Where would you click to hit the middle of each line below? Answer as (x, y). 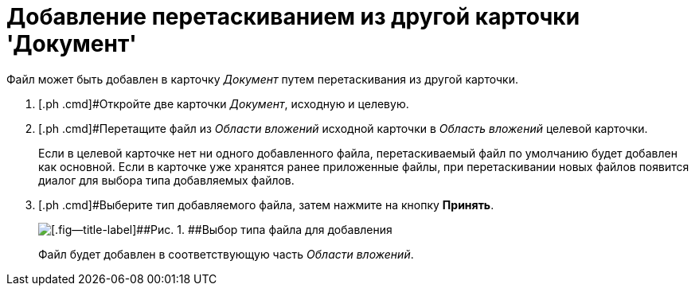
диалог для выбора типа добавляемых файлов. (166, 180)
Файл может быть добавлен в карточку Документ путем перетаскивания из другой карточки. (262, 79)
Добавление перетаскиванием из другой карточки (293, 17)
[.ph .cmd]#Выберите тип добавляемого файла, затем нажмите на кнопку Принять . (266, 204)
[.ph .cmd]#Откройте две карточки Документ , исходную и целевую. (224, 103)
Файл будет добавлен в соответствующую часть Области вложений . (226, 254)
